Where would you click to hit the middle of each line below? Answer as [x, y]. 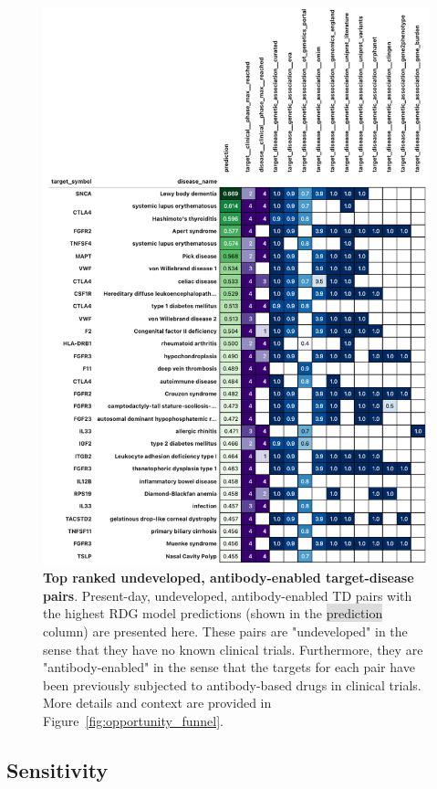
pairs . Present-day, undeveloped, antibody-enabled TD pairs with [228, 595]
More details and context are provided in [157, 703]
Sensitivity [57, 769]
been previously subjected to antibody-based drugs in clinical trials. [232, 684]
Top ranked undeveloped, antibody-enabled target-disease [229, 578]
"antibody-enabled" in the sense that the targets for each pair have [229, 667]
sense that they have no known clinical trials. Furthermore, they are [233, 649]
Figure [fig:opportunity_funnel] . [133, 720]
